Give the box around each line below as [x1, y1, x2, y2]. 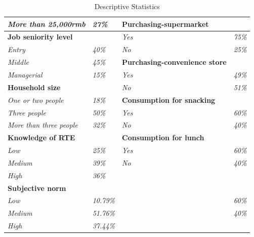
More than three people [8, 120, 78, 130]
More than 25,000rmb [8, 18, 86, 29]
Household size [8, 82, 61, 92]
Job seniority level [8, 31, 73, 42]
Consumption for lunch [122, 132, 204, 143]
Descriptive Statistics [94, 1, 160, 11]
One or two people [8, 94, 64, 105]
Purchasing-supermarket [122, 18, 209, 29]
